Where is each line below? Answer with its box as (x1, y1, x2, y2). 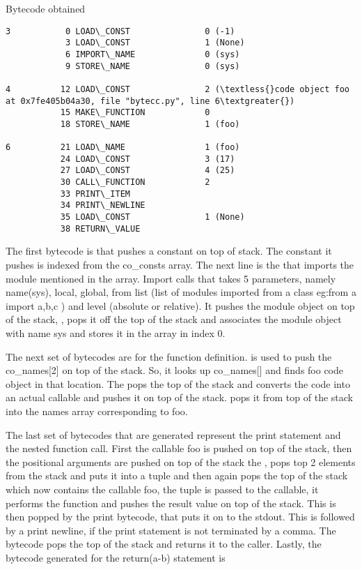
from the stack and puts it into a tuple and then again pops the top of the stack (6, 468, 348, 483)
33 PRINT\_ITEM (60, 188, 130, 199)
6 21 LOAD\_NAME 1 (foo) (6, 142, 240, 153)
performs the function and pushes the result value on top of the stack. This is (6, 495, 336, 510)
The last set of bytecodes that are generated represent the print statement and (6, 427, 341, 442)
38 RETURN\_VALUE (60, 223, 141, 234)
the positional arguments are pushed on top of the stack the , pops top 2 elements (6, 454, 356, 469)
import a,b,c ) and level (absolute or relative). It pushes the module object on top (6, 298, 355, 313)
